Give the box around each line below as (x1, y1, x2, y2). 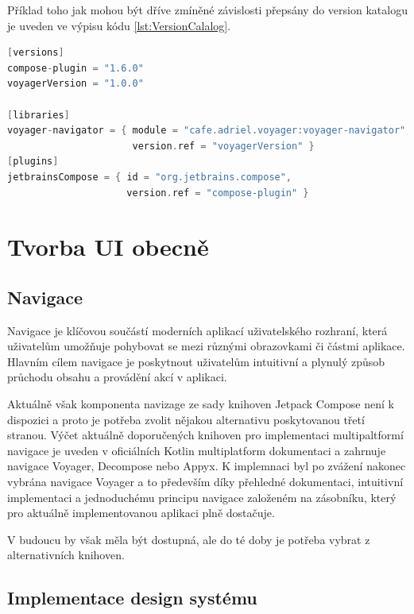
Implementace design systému (7, 585, 257, 610)
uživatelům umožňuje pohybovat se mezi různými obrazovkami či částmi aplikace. (7, 338, 405, 354)
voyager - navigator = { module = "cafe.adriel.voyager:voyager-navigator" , (7, 125, 412, 137)
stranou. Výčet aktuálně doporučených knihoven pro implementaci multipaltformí (7, 427, 404, 443)
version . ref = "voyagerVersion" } (132, 140, 315, 152)
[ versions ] (7, 47, 64, 59)
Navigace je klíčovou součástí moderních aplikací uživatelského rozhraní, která (7, 322, 388, 338)
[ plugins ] (7, 156, 59, 168)
